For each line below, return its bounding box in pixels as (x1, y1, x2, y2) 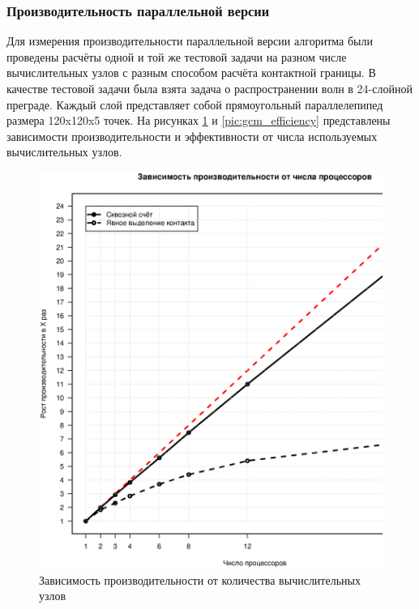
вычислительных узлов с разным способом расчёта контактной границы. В (6, 64, 376, 81)
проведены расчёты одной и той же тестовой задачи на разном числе (6, 48, 347, 65)
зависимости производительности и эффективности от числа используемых (6, 127, 378, 144)
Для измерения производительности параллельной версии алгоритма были (6, 32, 373, 49)
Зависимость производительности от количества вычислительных (39, 571, 361, 588)
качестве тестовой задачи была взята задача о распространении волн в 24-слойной (6, 80, 413, 96)
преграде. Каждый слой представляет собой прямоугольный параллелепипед (6, 96, 383, 113)
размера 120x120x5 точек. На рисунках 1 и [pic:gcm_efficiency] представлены (6, 112, 391, 129)
